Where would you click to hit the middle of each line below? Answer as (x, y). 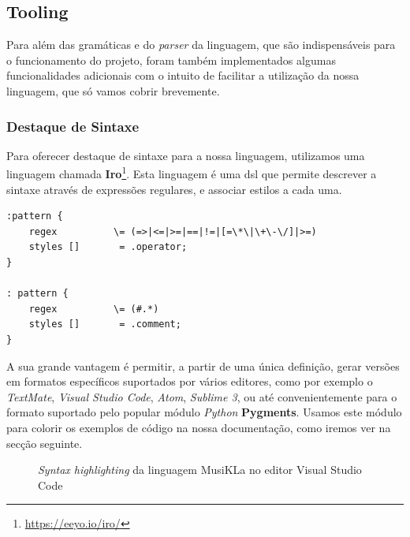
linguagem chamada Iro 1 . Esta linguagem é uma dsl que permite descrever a (192, 173)
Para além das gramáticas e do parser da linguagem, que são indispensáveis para (201, 45)
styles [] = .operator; (108, 247)
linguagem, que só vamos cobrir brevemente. (113, 90)
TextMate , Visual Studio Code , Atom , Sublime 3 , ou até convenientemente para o (202, 396)
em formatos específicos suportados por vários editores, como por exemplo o (190, 381)
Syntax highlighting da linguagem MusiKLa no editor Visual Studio (200, 470)
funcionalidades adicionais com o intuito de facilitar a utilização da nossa (183, 75)
